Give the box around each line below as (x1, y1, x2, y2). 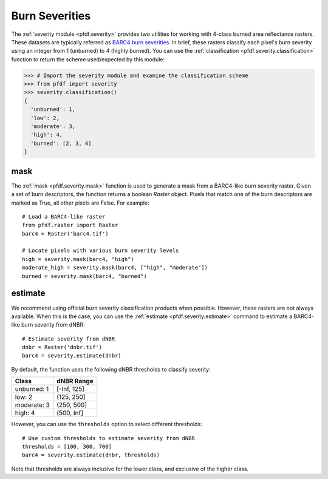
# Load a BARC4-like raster (22, 213, 106, 220)
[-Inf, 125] (56, 385, 85, 393)
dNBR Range (56, 377, 94, 386)
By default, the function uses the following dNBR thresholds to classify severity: (11, 365, 211, 373)
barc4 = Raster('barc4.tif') (22, 230, 109, 237)
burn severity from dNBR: (21, 321, 85, 328)
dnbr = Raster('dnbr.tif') (22, 344, 103, 351)
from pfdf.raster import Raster (22, 222, 118, 229)
